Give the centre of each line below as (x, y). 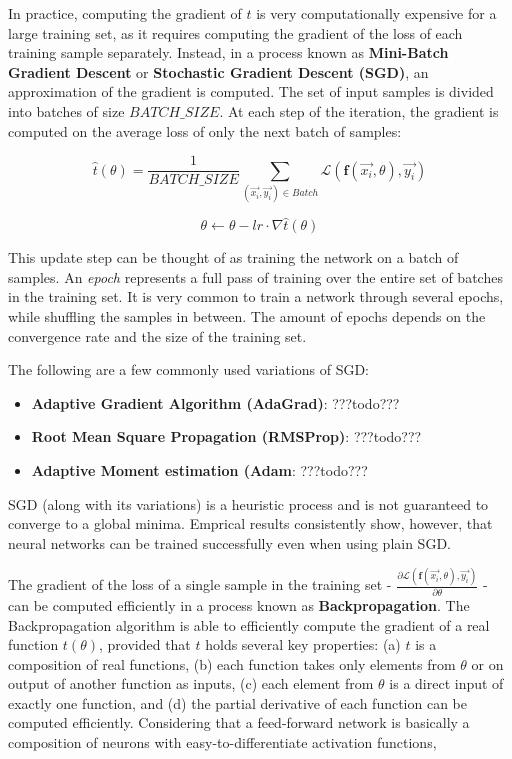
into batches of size (66, 110)
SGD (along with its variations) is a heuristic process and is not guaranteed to (248, 503)
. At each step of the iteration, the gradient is (359, 110)
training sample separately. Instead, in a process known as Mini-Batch (228, 52)
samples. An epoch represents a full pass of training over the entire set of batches (255, 276)
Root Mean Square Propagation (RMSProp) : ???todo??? (226, 436)
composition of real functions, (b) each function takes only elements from (232, 663)
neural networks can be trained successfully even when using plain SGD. (229, 542)
